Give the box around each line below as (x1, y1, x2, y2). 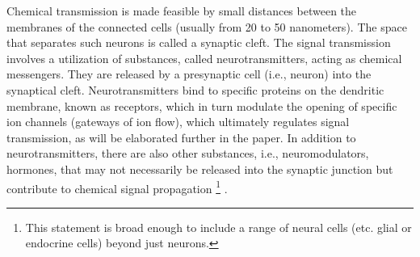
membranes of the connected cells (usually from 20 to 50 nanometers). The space (6, 18, 407, 35)
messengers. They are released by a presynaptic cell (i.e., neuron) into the (6, 65, 372, 82)
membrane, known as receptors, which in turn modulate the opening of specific (6, 97, 397, 114)
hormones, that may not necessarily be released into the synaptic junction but (6, 160, 393, 177)
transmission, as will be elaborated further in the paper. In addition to (6, 128, 356, 145)
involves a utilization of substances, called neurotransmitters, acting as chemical (6, 49, 402, 66)
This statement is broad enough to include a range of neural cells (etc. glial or (25, 218, 412, 235)
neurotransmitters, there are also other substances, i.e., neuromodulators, (6, 145, 369, 162)
